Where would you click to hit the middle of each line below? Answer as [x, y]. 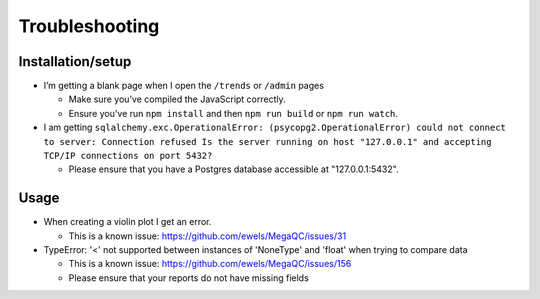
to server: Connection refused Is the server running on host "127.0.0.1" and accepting [267, 141]
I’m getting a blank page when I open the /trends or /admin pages [184, 86]
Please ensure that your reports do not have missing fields [188, 277]
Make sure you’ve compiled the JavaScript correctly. [177, 99]
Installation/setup [75, 61]
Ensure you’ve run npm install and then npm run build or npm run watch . [233, 113]
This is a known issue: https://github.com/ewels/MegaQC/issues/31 [207, 236]
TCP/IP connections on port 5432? [128, 156]
